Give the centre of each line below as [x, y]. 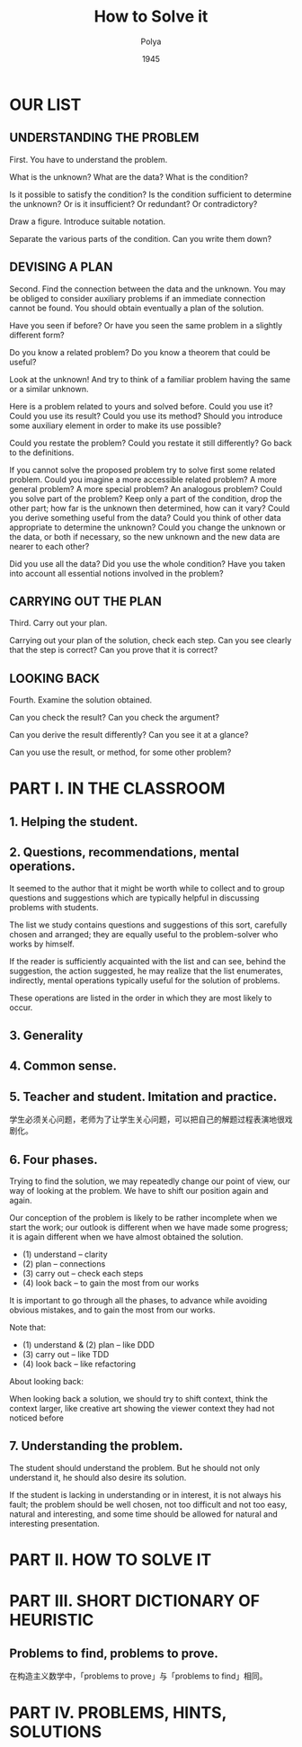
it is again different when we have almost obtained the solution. [126, 1236]
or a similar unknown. [49, 389]
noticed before [37, 1418]
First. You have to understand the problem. [89, 159]
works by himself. [42, 944]
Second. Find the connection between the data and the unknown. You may [147, 289]
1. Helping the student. [74, 822]
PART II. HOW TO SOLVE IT [111, 1559]
